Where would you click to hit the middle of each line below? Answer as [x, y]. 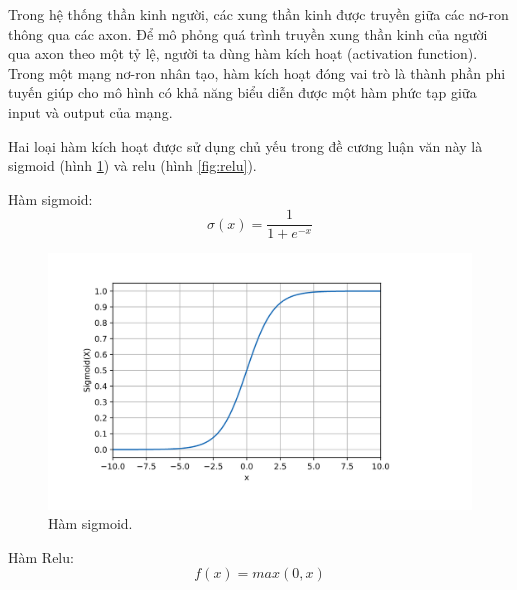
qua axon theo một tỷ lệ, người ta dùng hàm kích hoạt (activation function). [243, 53]
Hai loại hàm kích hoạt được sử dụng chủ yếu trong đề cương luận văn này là [245, 145]
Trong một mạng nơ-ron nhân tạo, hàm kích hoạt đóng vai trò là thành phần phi [257, 72]
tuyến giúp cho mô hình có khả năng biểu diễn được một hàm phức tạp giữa [242, 92]
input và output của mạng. [90, 111]
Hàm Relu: [41, 556]
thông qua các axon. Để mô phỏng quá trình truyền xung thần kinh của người [248, 33]
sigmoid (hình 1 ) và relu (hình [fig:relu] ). [132, 165]
